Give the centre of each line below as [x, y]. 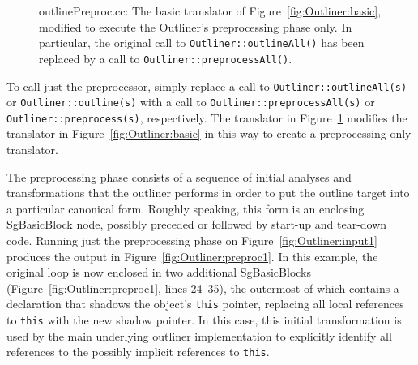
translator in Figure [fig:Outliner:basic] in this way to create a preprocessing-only [209, 133]
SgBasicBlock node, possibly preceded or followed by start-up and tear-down [197, 224]
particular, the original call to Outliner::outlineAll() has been [202, 43]
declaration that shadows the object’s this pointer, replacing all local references [205, 304]
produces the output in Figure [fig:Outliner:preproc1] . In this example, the [192, 256]
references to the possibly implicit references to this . [138, 352]
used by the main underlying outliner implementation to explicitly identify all [199, 335]
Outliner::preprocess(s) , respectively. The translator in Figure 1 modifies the [207, 117]
